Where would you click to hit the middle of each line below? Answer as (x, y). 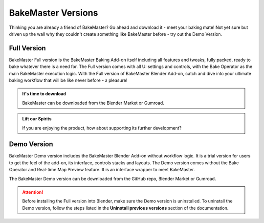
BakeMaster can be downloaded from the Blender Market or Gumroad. (93, 103)
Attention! (33, 192)
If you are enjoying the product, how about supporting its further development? (102, 128)
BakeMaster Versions (54, 13)
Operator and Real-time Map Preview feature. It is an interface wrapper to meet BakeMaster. (102, 170)
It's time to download (44, 94)
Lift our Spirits (37, 119)
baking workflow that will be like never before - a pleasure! (68, 80)
